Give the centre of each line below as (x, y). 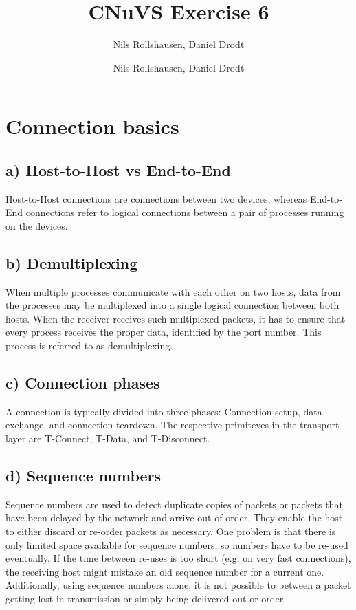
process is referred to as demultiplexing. (89, 346)
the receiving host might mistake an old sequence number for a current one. (165, 571)
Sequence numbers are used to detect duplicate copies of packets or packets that (174, 504)
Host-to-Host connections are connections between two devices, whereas (156, 198)
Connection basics (92, 126)
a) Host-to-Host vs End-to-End (118, 170)
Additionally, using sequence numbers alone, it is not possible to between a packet (178, 585)
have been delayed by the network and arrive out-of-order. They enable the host (174, 518)
